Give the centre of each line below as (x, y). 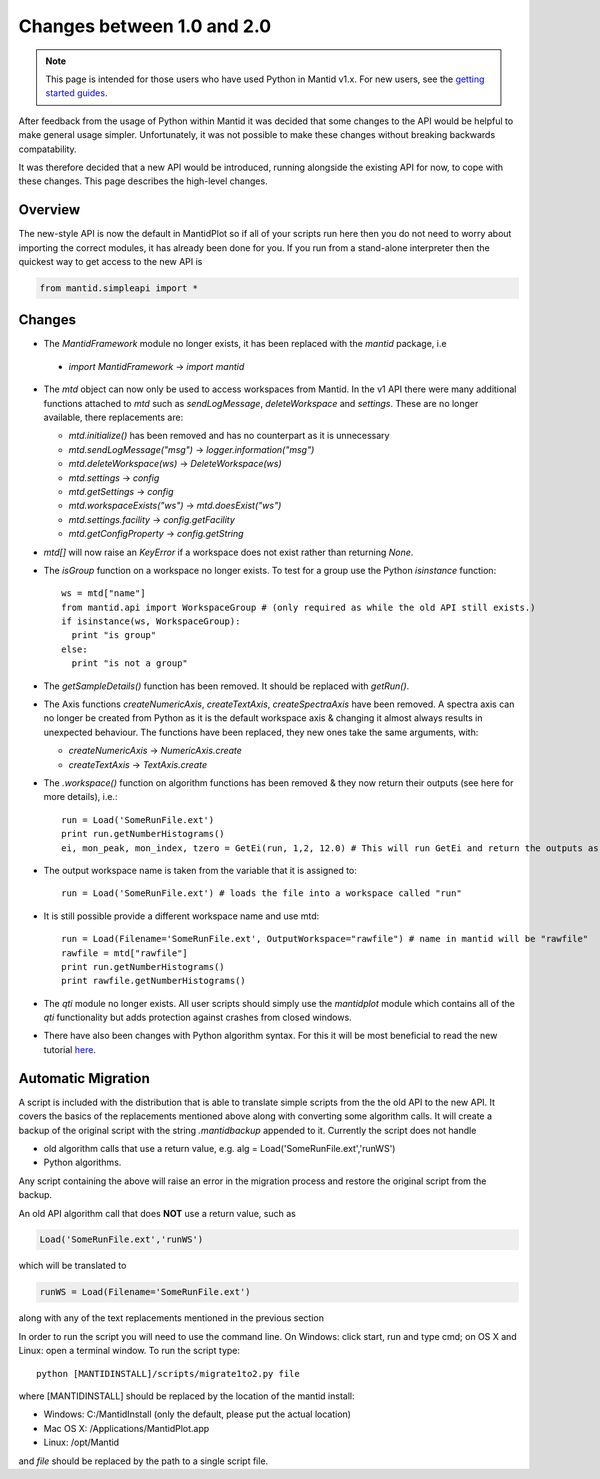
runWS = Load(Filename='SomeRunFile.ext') (145, 1292)
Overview (49, 210)
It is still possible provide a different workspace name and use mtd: (181, 916)
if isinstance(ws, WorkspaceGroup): (151, 621)
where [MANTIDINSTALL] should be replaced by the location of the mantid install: (186, 1396)
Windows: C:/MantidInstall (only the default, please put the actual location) (197, 1414)
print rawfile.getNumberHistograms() (154, 981)
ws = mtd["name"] (103, 593)
